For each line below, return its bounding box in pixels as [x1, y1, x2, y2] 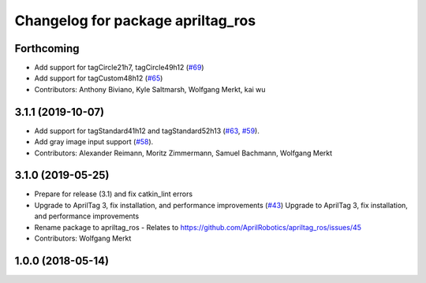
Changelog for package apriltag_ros [14, 12, 256, 29]
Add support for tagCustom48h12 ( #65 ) [34, 73, 163, 83]
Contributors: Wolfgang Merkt [34, 233, 132, 243]
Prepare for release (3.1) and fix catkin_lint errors [34, 189, 193, 199]
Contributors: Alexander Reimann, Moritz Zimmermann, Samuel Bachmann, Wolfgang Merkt [34, 148, 333, 158]
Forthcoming [14, 42, 80, 55]
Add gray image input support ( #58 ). [34, 137, 154, 147]
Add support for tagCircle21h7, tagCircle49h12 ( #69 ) [34, 63, 204, 73]
